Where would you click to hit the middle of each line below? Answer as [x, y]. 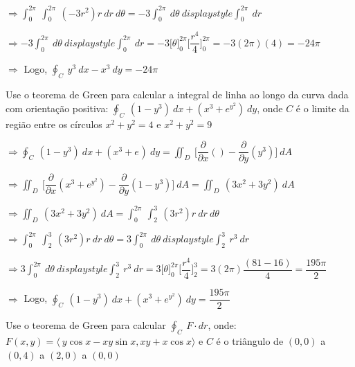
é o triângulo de [250, 340]
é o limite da [322, 108]
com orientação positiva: [57, 108]
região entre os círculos [54, 124]
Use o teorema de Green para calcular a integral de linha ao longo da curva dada [177, 95]
